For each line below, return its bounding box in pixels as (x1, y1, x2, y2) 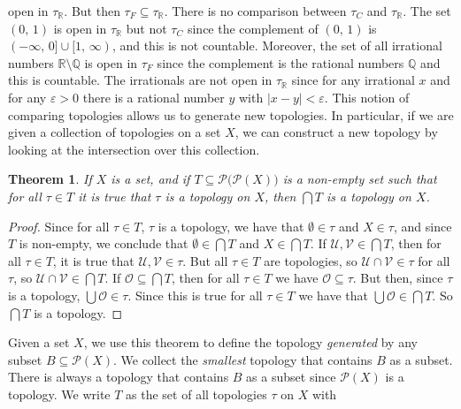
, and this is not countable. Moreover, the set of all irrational (111, 36, 442, 55)
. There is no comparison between (164, 2, 347, 19)
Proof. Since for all (8, 216, 110, 235)
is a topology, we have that (158, 216, 304, 235)
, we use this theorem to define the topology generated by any (83, 333, 418, 352)
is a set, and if (111, 170, 190, 188)
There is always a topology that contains (8, 367, 229, 386)
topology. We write (8, 384, 111, 403)
